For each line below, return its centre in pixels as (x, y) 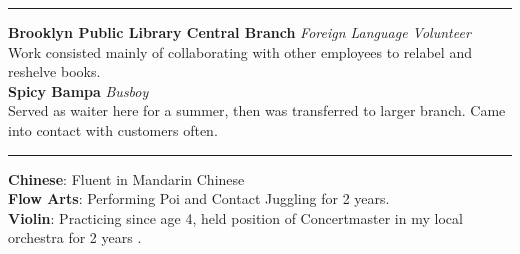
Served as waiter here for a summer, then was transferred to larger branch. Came (257, 110)
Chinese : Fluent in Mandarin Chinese (126, 178)
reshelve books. (54, 71)
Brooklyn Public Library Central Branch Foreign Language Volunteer (239, 32)
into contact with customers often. (113, 129)
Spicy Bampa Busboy (78, 90)
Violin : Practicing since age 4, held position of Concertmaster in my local (235, 217)
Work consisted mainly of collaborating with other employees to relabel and (240, 51)
